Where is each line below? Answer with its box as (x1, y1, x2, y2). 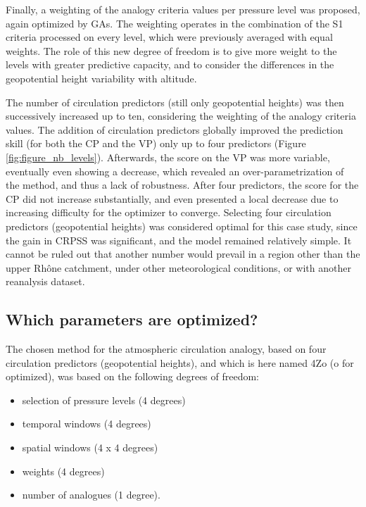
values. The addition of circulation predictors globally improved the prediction (6, 122, 343, 137)
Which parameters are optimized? (6, 308, 258, 330)
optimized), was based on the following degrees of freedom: (6, 369, 260, 384)
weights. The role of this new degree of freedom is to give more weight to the (6, 43, 337, 58)
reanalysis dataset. (6, 274, 85, 289)
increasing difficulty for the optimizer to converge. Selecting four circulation (6, 205, 332, 220)
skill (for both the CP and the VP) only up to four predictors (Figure (6, 136, 306, 151)
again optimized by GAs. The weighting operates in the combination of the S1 (6, 15, 343, 30)
